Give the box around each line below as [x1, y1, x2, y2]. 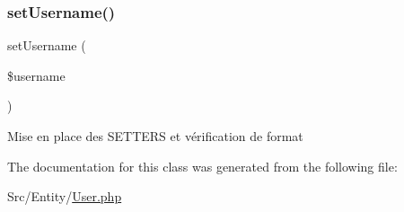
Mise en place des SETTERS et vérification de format [7, 127, 303, 145]
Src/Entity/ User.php [7, 187, 122, 206]
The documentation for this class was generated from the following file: [7, 156, 398, 175]
